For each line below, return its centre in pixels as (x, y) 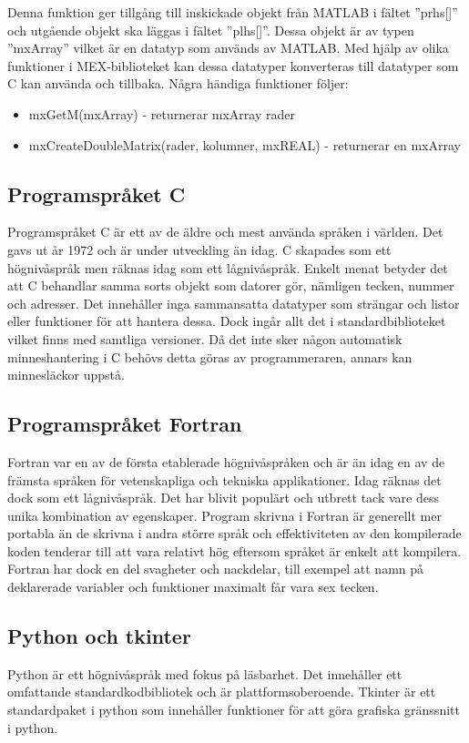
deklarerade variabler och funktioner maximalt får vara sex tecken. (193, 587)
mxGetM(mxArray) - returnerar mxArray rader (162, 113)
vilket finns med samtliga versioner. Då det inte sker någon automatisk (205, 338)
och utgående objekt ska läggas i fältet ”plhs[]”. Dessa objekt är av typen (211, 30)
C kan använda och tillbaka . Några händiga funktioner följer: (178, 83)
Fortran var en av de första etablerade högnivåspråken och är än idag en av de (226, 461)
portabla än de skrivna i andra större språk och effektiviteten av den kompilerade (234, 533)
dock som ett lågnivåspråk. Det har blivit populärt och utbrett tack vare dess (223, 498)
